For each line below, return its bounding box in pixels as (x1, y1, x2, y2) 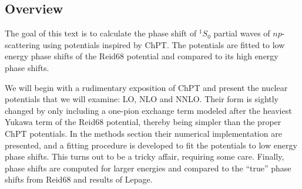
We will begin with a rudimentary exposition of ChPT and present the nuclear (5, 81, 288, 93)
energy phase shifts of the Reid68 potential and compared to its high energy (5, 50, 278, 62)
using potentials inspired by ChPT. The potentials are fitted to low (42, 38, 285, 50)
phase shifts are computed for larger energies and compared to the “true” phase (5, 161, 291, 174)
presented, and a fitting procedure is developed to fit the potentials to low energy (5, 139, 297, 151)
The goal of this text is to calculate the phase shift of (5, 27, 197, 39)
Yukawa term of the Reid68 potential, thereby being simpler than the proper (5, 116, 281, 128)
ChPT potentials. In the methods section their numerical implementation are (5, 127, 282, 139)
